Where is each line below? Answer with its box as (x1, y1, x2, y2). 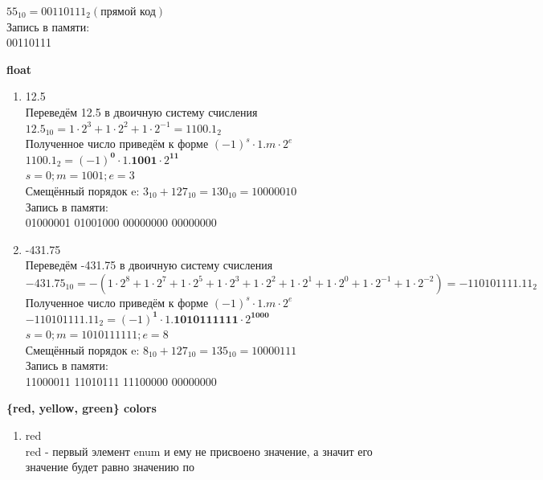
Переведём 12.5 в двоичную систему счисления (25, 103, 258, 120)
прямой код (100, 6, 156, 18)
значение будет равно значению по (25, 458, 194, 475)
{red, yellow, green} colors (6, 400, 157, 416)
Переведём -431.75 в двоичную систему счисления (25, 256, 273, 273)
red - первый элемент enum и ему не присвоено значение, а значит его (25, 442, 373, 459)
